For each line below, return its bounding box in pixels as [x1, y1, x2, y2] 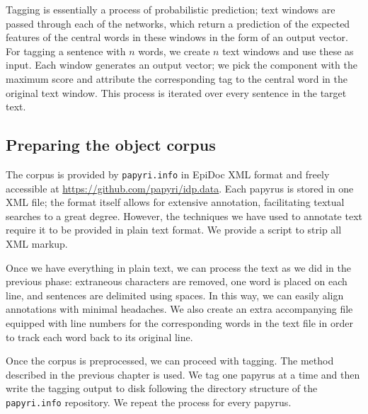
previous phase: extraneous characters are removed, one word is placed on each [6, 274, 347, 289]
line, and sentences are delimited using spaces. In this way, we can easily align [6, 287, 344, 302]
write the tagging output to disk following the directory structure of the [6, 381, 318, 396]
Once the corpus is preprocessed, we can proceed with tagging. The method [6, 353, 334, 368]
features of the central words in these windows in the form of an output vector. [6, 30, 348, 45]
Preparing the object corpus [6, 134, 216, 156]
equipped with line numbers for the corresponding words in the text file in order [6, 315, 353, 330]
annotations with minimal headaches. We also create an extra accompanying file [6, 301, 353, 316]
